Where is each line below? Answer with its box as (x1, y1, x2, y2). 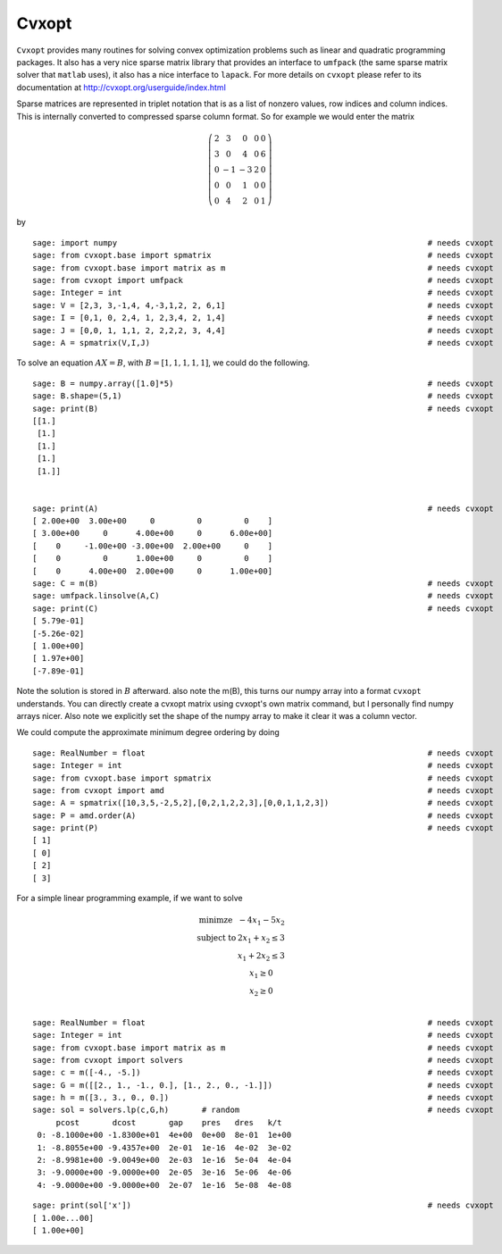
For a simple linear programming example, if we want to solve (16, 893, 243, 904)
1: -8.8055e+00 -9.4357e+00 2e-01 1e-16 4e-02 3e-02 (37, 1142, 292, 1152)
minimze (198, 915, 233, 925)
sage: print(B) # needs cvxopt (32, 403, 495, 414)
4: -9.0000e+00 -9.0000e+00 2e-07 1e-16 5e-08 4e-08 (37, 1180, 292, 1190)
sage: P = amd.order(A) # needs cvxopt (32, 810, 495, 821)
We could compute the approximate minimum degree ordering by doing (16, 727, 280, 738)
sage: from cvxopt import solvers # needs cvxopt (32, 1055, 495, 1065)
